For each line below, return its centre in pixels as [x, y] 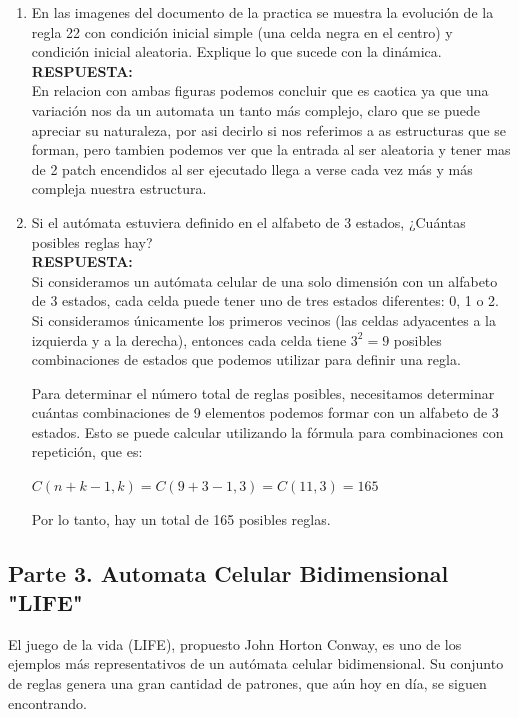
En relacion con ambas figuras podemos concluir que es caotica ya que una [260, 90]
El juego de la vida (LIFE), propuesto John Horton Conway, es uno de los [235, 643]
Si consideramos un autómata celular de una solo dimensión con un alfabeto [264, 280]
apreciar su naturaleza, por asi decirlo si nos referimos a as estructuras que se [269, 129]
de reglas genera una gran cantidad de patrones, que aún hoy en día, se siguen [247, 683]
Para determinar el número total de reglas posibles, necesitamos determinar [263, 392]
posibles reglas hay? [92, 241]
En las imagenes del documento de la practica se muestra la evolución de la [262, 12]
